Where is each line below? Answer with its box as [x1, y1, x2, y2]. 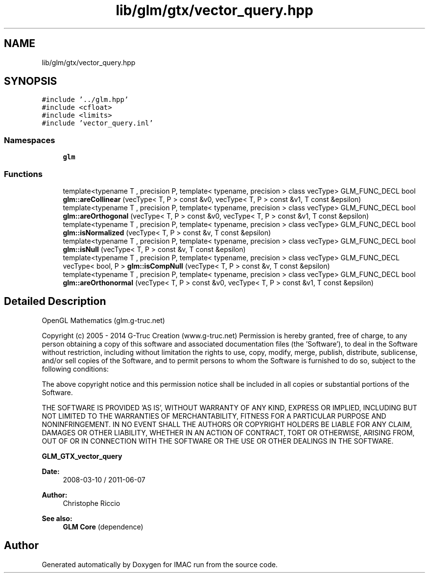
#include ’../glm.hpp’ [42, 96, 129, 104]
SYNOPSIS [4, 75, 57, 88]
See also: [42, 514, 72, 523]
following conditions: [42, 364, 109, 373]
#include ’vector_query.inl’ [42, 119, 153, 127]
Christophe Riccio [63, 499, 120, 507]
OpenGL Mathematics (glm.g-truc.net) [42, 316, 165, 325]
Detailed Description [4, 295, 106, 308]
